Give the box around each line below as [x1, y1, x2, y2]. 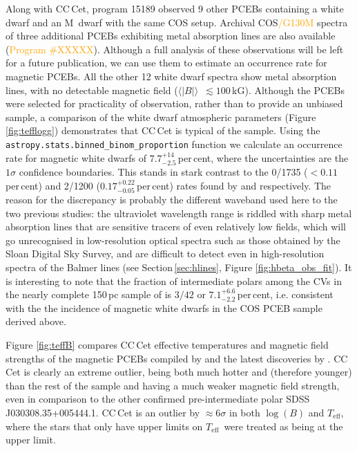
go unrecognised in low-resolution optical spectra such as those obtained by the [6, 232, 340, 247]
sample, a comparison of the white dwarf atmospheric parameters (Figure [6, 109, 316, 124]
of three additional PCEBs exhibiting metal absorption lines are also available [6, 28, 336, 43]
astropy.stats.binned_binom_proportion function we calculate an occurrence [6, 136, 342, 151]
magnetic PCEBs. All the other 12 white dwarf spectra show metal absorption [6, 68, 337, 83]
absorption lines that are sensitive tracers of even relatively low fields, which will [6, 219, 346, 234]
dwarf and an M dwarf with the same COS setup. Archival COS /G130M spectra [6, 15, 348, 29]
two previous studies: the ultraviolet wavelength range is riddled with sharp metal [6, 205, 352, 220]
